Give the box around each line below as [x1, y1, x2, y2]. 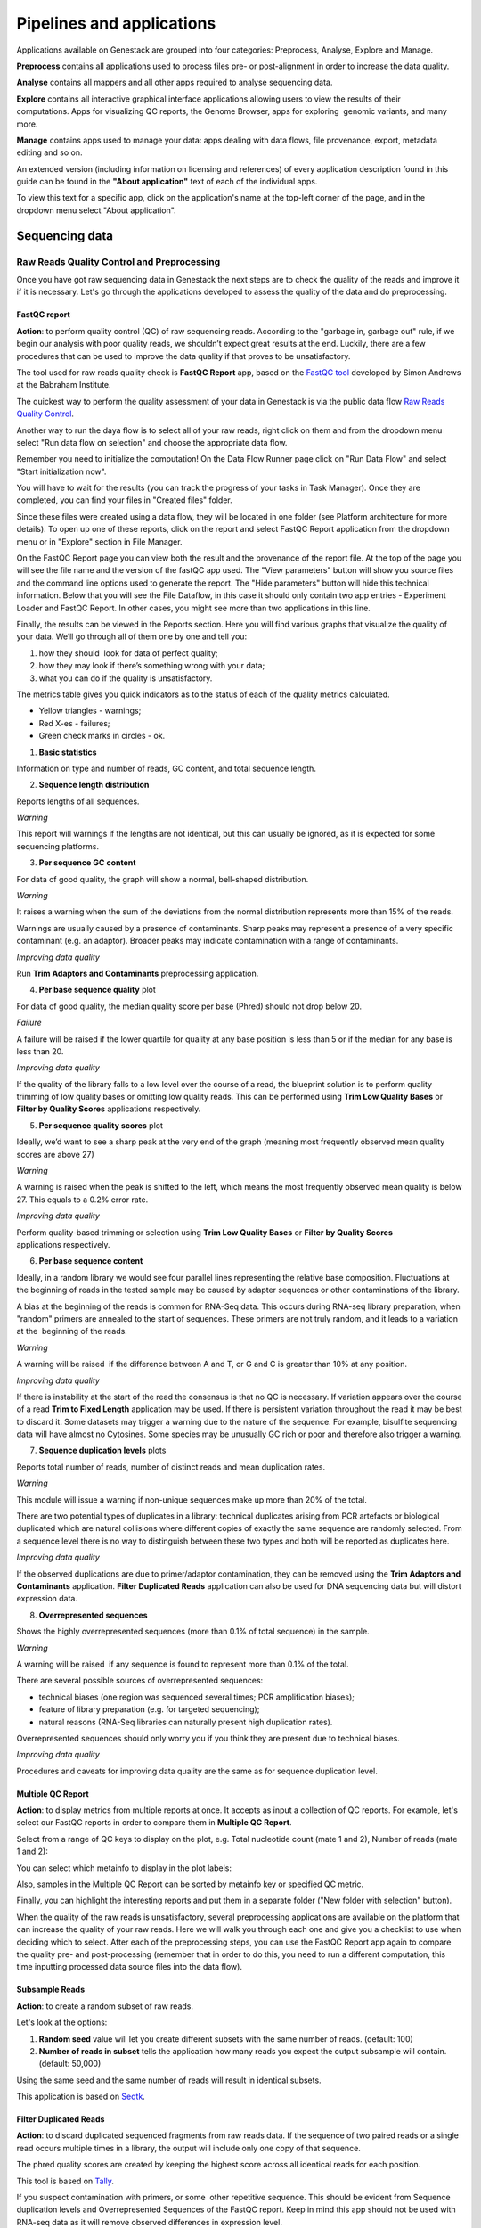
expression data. [16, 1593, 78, 1604]
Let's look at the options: [16, 2017, 108, 2027]
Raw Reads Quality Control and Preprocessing [16, 255, 221, 267]
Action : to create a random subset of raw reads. [16, 2001, 193, 2011]
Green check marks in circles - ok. [38, 731, 166, 741]
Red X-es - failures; [38, 717, 110, 728]
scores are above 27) [16, 1149, 95, 1159]
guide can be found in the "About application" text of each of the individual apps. [16, 176, 318, 187]
